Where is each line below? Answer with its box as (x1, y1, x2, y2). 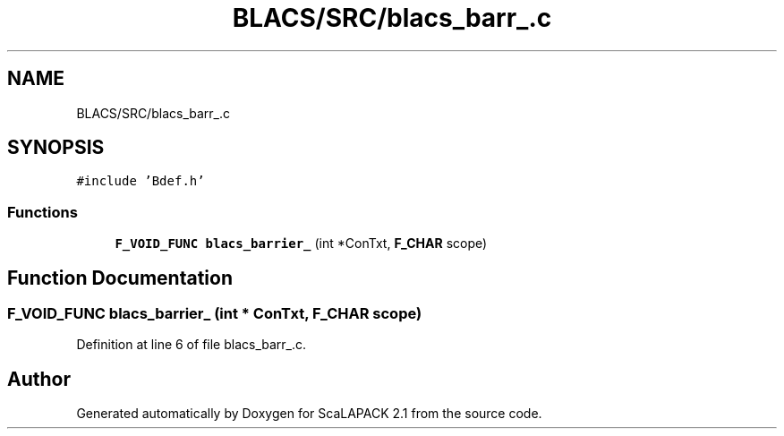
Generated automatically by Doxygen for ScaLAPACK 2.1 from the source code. (76, 406, 542, 422)
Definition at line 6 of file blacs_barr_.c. (76, 337, 307, 353)
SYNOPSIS (7, 136, 105, 159)
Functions (7, 202, 78, 221)
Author (7, 367, 71, 390)
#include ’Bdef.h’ (76, 174, 205, 189)
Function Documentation (7, 266, 233, 289)
